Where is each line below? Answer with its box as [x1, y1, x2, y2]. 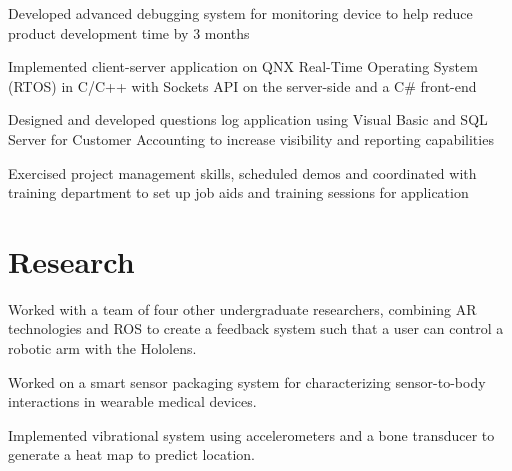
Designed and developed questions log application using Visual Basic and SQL [8, 109, 488, 130]
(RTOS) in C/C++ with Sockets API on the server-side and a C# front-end [8, 75, 477, 96]
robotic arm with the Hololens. [8, 338, 197, 359]
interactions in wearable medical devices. [8, 391, 257, 412]
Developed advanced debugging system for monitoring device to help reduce [8, 3, 473, 23]
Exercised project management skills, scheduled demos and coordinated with [8, 162, 477, 183]
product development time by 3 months [8, 22, 250, 43]
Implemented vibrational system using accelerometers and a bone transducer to [8, 424, 495, 445]
